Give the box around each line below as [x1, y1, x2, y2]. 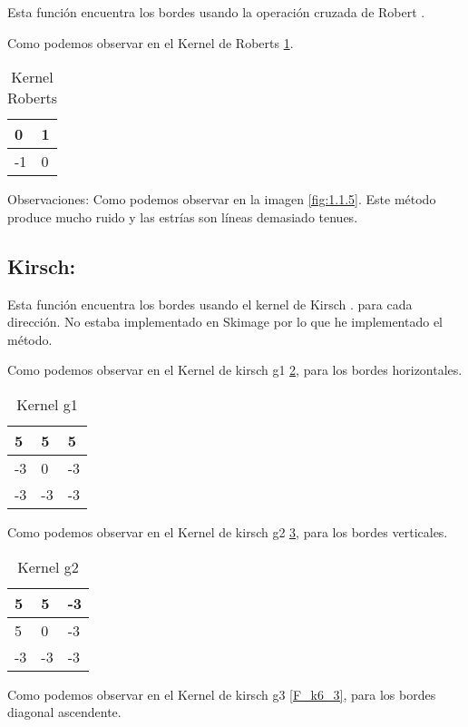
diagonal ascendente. [7, 702, 122, 722]
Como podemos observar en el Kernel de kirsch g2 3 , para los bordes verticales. [7, 522, 448, 541]
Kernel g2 [17, 555, 79, 577]
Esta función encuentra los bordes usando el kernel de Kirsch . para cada [7, 294, 413, 313]
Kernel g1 [16, 393, 78, 415]
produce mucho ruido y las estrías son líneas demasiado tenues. [7, 207, 358, 226]
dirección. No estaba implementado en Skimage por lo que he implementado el [7, 312, 444, 331]
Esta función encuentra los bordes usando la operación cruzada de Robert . [7, 3, 425, 21]
